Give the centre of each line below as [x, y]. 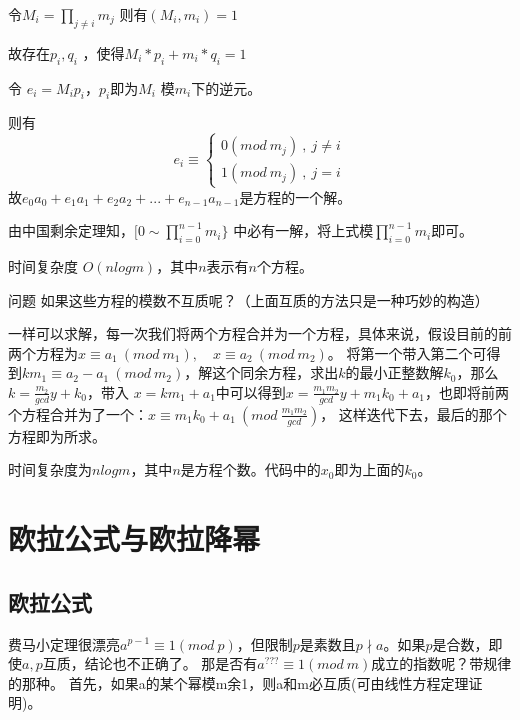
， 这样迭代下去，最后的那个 [413, 413]
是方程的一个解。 [295, 196]
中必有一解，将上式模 [303, 230]
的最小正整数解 [394, 372]
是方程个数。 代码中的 [250, 469]
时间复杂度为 [50, 469]
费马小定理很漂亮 [64, 643]
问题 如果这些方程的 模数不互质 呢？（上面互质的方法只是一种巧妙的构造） [248, 299]
